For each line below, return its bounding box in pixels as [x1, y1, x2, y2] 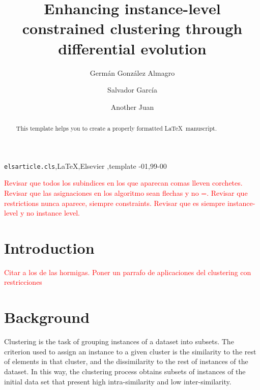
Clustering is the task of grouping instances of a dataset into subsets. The [4, 336, 234, 347]
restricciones [4, 277, 42, 287]
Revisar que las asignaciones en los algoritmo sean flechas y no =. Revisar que [4, 187, 248, 198]
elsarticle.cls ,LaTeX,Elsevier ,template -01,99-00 [4, 160, 167, 171]
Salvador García [107, 84, 157, 95]
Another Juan [110, 101, 154, 112]
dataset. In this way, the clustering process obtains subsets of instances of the [4, 366, 246, 376]
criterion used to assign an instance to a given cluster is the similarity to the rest [4, 346, 256, 356]
